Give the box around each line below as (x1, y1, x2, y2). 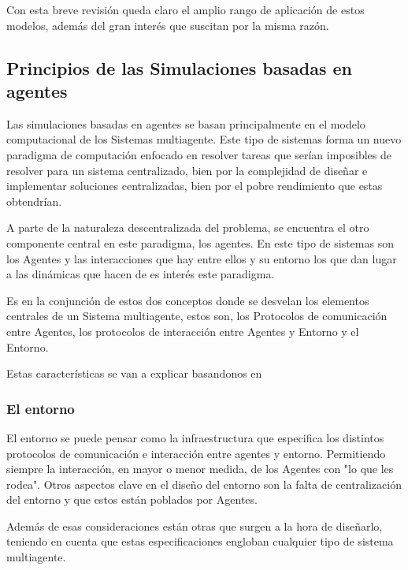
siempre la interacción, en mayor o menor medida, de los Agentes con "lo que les (6, 460, 394, 477)
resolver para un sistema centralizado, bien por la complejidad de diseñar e (6, 162, 368, 178)
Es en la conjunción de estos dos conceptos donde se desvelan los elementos (6, 292, 369, 308)
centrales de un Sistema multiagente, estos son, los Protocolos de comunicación (6, 307, 388, 324)
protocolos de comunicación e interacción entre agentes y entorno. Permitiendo (6, 445, 386, 461)
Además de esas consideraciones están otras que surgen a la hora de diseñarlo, (6, 517, 383, 534)
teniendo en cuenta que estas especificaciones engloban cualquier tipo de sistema (6, 533, 394, 550)
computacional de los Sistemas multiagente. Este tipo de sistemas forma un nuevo (6, 131, 402, 147)
